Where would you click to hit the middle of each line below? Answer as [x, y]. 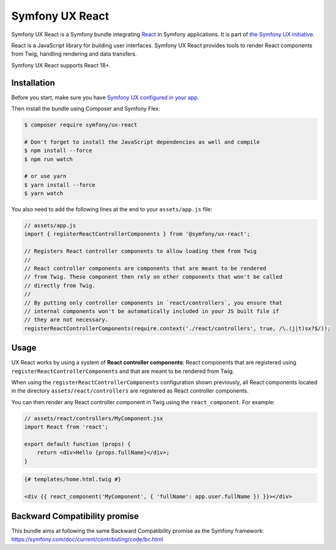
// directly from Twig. [60, 285]
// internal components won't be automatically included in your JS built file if [152, 311]
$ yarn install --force [60, 185]
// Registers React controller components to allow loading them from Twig [140, 251]
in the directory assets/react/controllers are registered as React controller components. [130, 391]
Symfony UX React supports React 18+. [61, 65]
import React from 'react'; [66, 427]
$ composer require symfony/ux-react [81, 125]
